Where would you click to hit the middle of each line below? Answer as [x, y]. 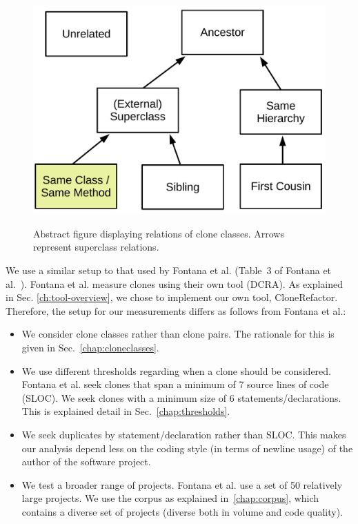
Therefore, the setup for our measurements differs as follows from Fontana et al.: [176, 310]
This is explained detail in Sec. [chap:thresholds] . [126, 411]
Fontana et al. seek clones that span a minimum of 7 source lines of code [175, 384]
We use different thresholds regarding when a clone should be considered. [176, 370]
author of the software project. [86, 462]
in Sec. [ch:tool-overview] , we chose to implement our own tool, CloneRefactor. [172, 297]
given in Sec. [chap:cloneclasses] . [90, 348]
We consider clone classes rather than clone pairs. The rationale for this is [178, 334]
